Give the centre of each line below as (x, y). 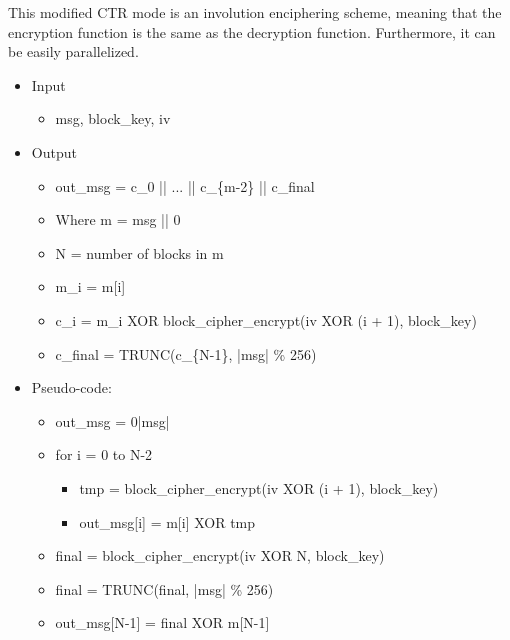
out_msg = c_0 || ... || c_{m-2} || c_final (185, 185)
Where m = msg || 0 (118, 219)
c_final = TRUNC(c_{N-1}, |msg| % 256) (186, 353)
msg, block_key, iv (113, 118)
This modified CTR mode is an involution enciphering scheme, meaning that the (255, 12)
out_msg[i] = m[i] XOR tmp (167, 521)
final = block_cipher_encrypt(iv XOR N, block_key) (220, 555)
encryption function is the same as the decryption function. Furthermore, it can (252, 31)
